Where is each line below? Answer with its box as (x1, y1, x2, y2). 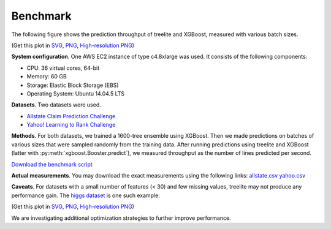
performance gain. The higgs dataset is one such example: (11, 192, 161, 199)
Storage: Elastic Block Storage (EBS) (26, 81, 119, 89)
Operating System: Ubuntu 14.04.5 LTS (26, 89, 125, 97)
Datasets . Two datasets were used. (11, 101, 101, 108)
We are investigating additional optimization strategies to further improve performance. (11, 214, 231, 222)
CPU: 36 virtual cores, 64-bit (26, 64, 100, 72)
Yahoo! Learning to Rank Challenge (26, 121, 116, 129)
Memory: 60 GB (26, 73, 67, 80)
